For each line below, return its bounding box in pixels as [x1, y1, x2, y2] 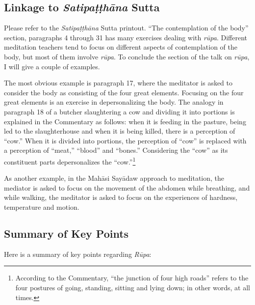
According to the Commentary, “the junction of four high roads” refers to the [15, 273, 249, 283]
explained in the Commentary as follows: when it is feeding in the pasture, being [4, 116, 246, 126]
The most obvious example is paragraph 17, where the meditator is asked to [4, 78, 233, 88]
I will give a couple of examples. [4, 61, 100, 71]
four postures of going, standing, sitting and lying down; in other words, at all [15, 282, 250, 292]
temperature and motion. [4, 201, 79, 212]
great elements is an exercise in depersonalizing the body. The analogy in [4, 97, 224, 107]
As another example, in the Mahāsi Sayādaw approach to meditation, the [4, 173, 225, 183]
